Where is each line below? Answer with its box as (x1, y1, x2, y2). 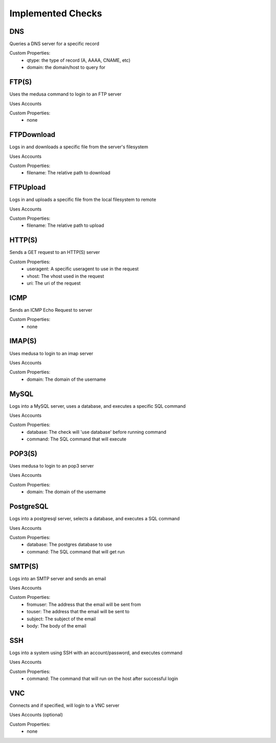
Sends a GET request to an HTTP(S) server (9, 249, 100, 256)
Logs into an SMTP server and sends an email (9, 575, 106, 582)
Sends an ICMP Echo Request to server (9, 307, 93, 313)
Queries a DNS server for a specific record (9, 41, 100, 47)
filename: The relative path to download (27, 170, 111, 176)
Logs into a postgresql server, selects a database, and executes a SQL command (9, 516, 180, 522)
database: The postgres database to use (27, 542, 112, 548)
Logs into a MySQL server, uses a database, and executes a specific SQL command (9, 403, 186, 409)
